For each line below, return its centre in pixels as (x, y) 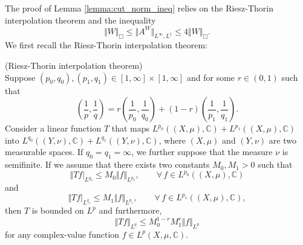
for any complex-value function (62, 234)
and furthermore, (130, 210)
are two (282, 140)
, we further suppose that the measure (202, 152)
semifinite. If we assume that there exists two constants (107, 164)
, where (172, 140)
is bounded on (58, 210)
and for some (211, 77)
